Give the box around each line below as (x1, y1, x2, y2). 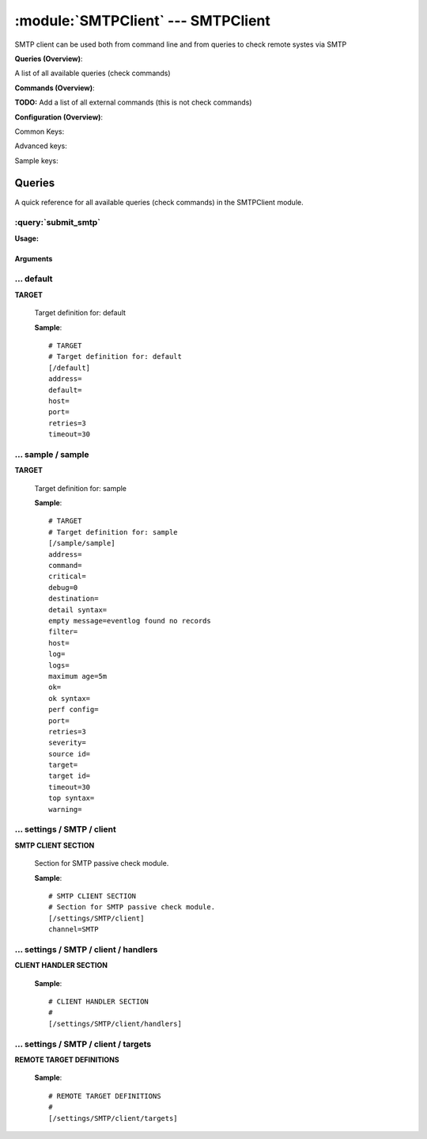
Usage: (14, 234, 40, 243)
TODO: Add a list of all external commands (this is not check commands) (14, 97, 252, 107)
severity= (48, 738, 86, 748)
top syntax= (48, 794, 95, 803)
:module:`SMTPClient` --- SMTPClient (14, 12, 270, 29)
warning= (48, 805, 82, 813)
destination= (48, 594, 99, 604)
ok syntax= (48, 694, 91, 703)
